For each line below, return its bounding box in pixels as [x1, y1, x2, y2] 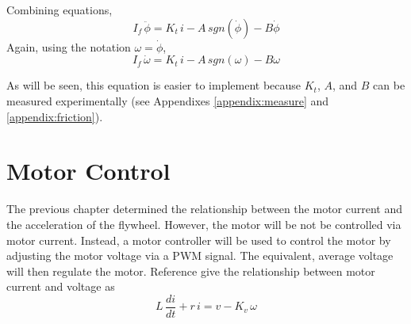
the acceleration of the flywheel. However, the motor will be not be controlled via [6, 215, 401, 232]
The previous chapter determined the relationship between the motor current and [6, 200, 402, 217]
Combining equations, [6, 2, 113, 17]
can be [373, 77, 405, 93]
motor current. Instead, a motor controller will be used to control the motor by [6, 231, 391, 248]
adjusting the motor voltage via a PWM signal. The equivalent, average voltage [6, 247, 394, 264]
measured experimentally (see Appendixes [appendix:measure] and [6, 93, 329, 109]
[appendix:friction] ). [6, 108, 103, 124]
